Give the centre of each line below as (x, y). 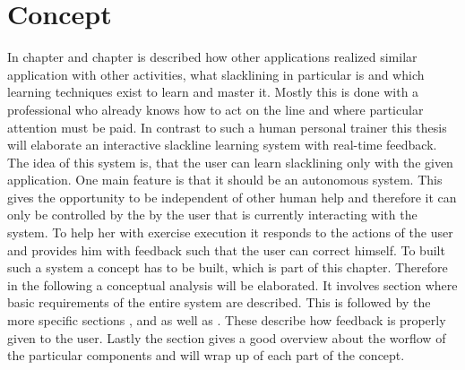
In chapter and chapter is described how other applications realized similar (212, 57)
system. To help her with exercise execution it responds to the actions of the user (230, 232)
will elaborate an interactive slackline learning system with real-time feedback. (222, 145)
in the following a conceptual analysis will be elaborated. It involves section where (232, 284)
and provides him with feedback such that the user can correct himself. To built (226, 250)
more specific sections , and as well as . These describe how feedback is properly (227, 320)
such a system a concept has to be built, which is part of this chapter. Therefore (228, 267)
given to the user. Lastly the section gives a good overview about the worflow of (227, 337)
